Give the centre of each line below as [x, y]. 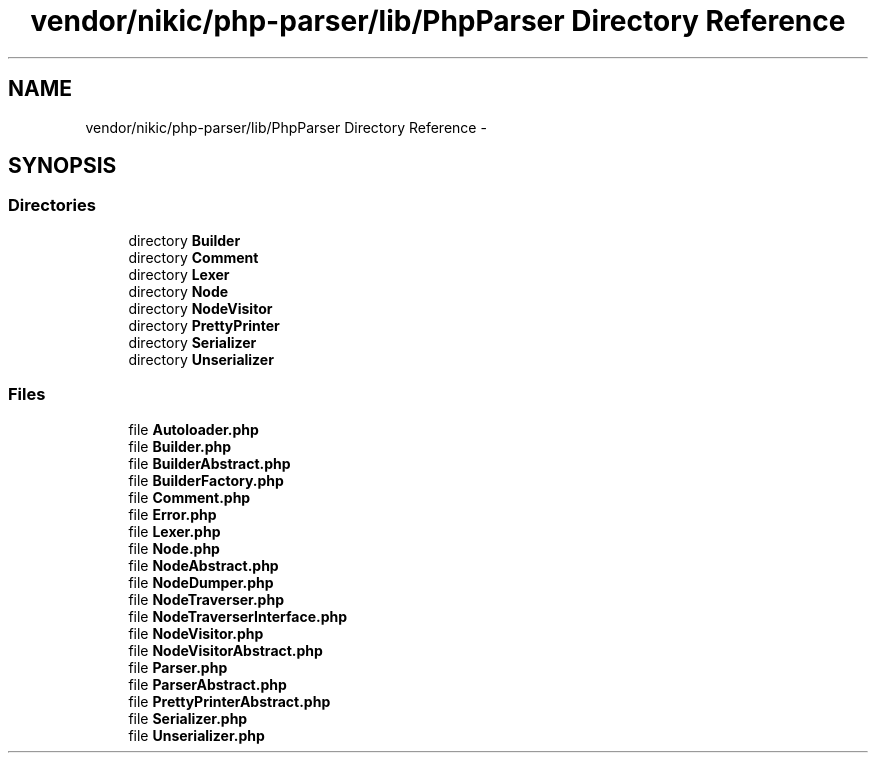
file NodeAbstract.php [203, 565]
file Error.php [172, 514]
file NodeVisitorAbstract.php [225, 650]
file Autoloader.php [193, 429]
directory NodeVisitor [200, 308]
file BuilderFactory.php [206, 480]
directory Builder [184, 240]
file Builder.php [180, 446]
